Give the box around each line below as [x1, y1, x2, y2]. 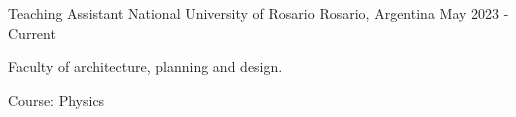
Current [8, 22, 56, 43]
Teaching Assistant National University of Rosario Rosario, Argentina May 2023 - [8, 3, 509, 23]
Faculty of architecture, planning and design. [8, 56, 283, 77]
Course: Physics [8, 89, 105, 110]
